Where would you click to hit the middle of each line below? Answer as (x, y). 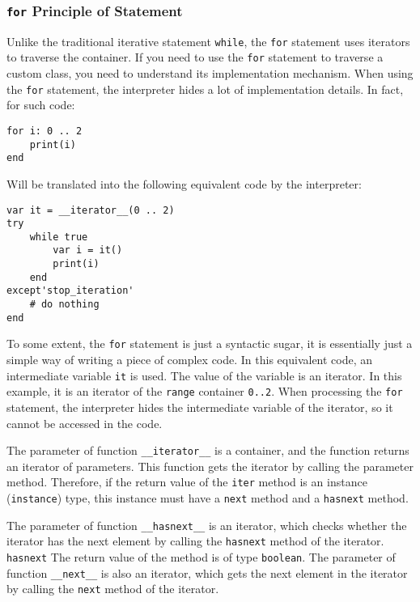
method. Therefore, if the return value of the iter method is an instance (187, 482)
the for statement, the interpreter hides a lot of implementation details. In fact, (205, 89)
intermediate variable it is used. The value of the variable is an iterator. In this (204, 375)
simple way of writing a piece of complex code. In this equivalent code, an (190, 360)
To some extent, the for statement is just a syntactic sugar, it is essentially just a (210, 343)
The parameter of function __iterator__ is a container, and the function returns (208, 450)
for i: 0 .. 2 (45, 131)
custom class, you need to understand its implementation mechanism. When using (210, 73)
